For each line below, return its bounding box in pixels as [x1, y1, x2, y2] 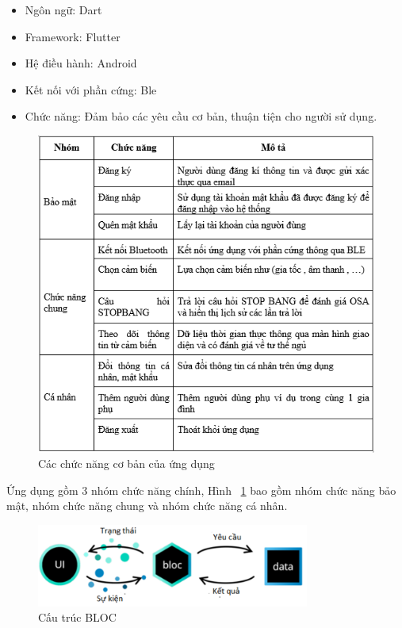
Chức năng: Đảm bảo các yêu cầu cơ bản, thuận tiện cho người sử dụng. [25, 108, 377, 124]
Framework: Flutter [25, 28, 121, 44]
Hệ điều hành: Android [25, 55, 137, 71]
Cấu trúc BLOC [38, 609, 117, 626]
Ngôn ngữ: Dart [25, 2, 102, 17]
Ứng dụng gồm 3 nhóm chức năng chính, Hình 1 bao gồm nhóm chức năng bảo [6, 481, 396, 498]
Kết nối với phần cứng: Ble [25, 81, 157, 98]
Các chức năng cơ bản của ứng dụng [38, 455, 215, 472]
